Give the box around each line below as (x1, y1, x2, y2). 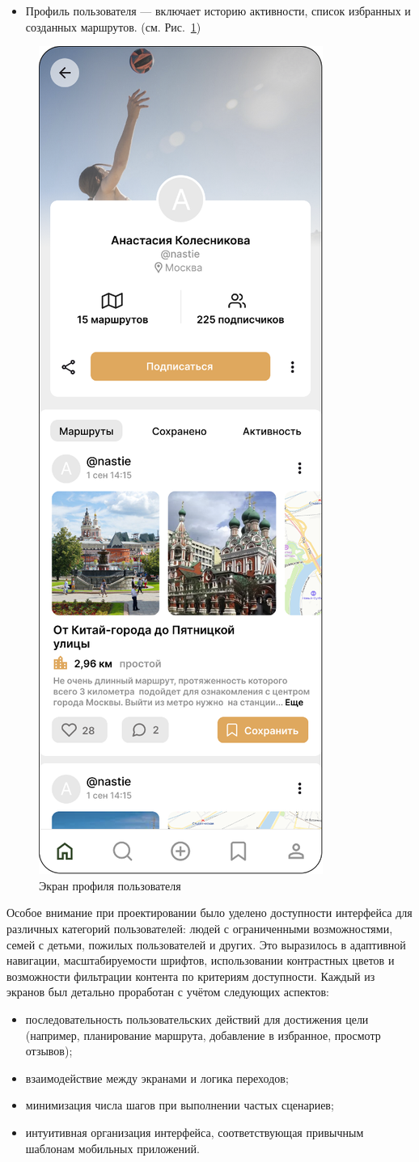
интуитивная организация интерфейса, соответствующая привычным (25, 1123, 364, 1140)
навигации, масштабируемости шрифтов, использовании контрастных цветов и (6, 952, 395, 969)
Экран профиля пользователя (39, 877, 181, 894)
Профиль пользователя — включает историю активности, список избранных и (25, 2, 411, 19)
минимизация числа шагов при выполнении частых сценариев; (25, 1097, 334, 1113)
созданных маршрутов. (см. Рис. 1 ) (25, 18, 201, 35)
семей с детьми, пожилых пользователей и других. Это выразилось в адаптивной (6, 936, 406, 953)
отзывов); (25, 1042, 73, 1059)
